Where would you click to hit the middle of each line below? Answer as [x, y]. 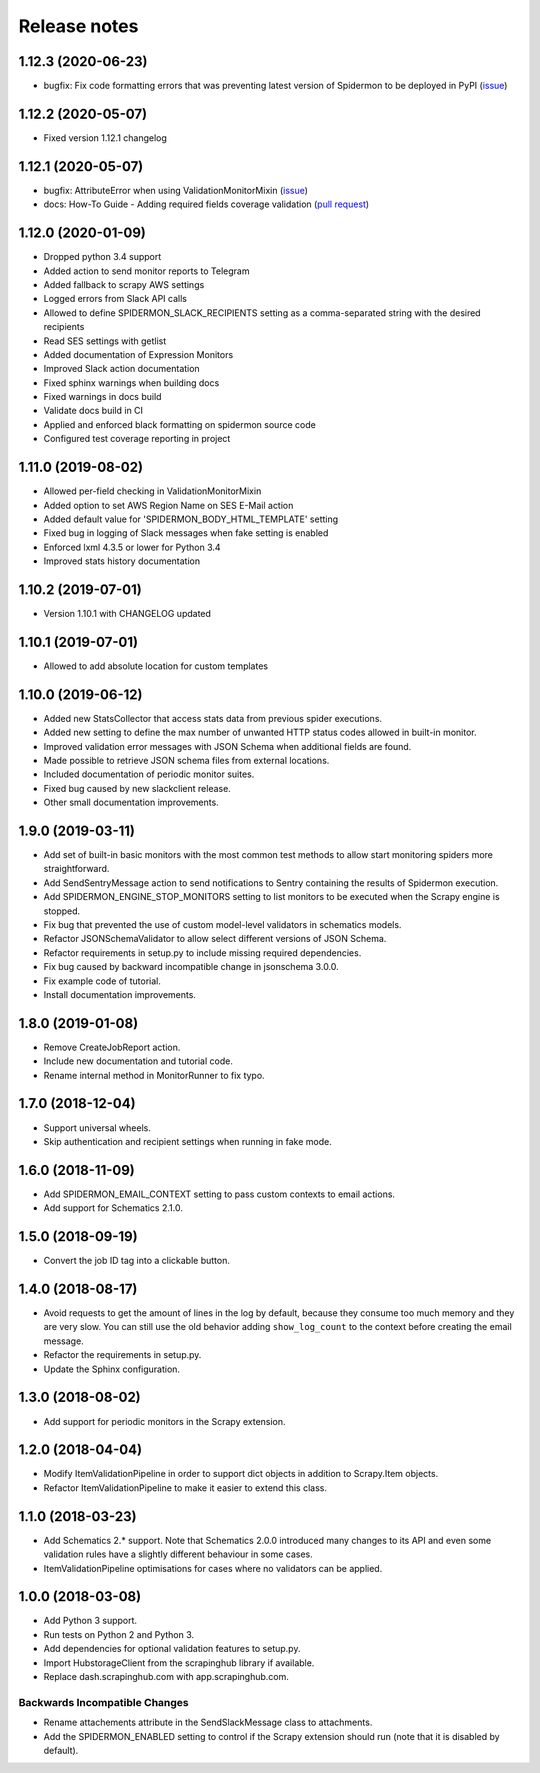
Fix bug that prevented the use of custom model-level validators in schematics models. [222, 925]
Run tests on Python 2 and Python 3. [119, 1634]
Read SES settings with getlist [105, 341]
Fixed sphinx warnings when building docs [131, 382]
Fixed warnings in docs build [102, 397]
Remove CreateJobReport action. [112, 1047]
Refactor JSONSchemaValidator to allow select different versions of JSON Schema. [215, 939]
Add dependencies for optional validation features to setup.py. [172, 1649]
